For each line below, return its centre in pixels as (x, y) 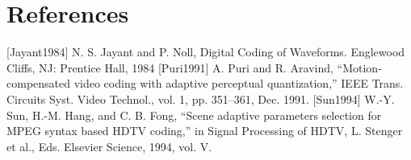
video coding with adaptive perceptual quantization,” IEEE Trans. (239, 83)
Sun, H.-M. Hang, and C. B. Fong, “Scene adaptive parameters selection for (194, 115)
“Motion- (359, 67)
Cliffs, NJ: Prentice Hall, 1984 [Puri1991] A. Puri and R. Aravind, (170, 67)
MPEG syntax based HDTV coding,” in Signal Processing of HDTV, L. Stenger (205, 131)
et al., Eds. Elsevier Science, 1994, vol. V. (109, 146)
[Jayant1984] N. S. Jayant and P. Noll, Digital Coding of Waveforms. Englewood (206, 52)
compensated (39, 83)
